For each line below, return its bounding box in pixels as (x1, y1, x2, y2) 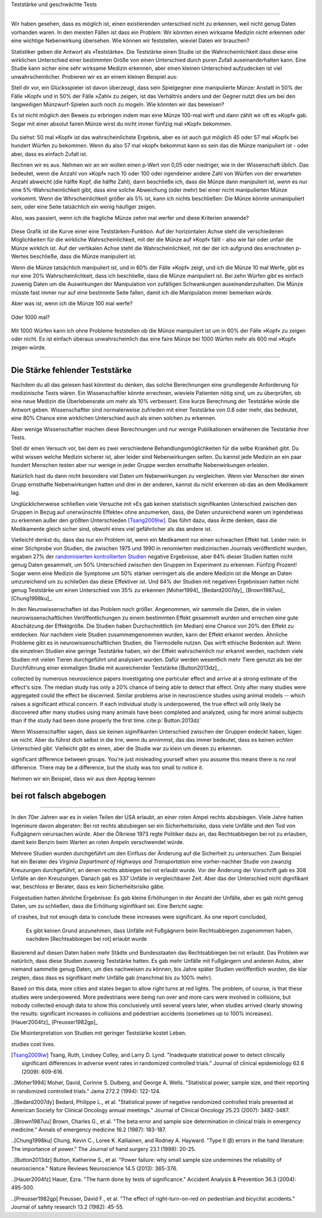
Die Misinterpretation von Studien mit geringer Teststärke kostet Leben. (11, 1029, 187, 1036)
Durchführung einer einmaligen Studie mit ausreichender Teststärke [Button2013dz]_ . (11, 664, 223, 671)
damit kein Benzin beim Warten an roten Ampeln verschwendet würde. (11, 839, 184, 846)
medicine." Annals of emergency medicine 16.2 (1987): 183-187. (11, 1126, 166, 1133)
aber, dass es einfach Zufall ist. (11, 150, 88, 158)
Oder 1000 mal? (11, 314, 50, 321)
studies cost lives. (11, 1040, 55, 1048)
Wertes (11, 253, 29, 260)
